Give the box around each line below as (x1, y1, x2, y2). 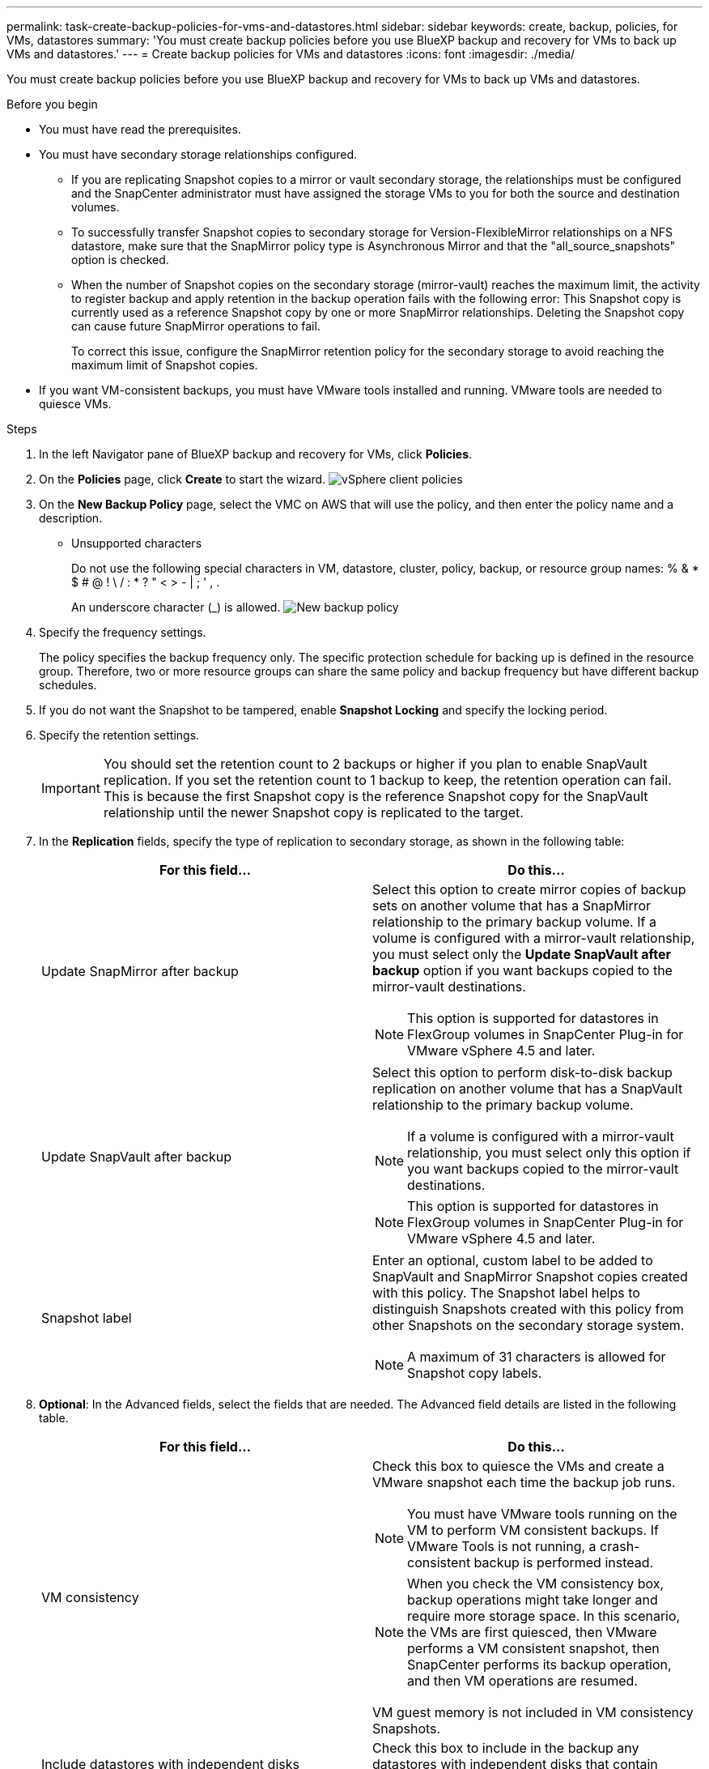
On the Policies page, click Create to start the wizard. (39, 472, 326, 486)
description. (39, 511, 103, 525)
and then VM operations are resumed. (407, 1673, 638, 1689)
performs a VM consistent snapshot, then (407, 1640, 660, 1656)
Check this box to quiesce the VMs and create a (372, 1458, 664, 1474)
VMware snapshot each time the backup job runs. (372, 1474, 676, 1490)
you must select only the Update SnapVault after (372, 946, 672, 962)
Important (41, 780, 100, 796)
